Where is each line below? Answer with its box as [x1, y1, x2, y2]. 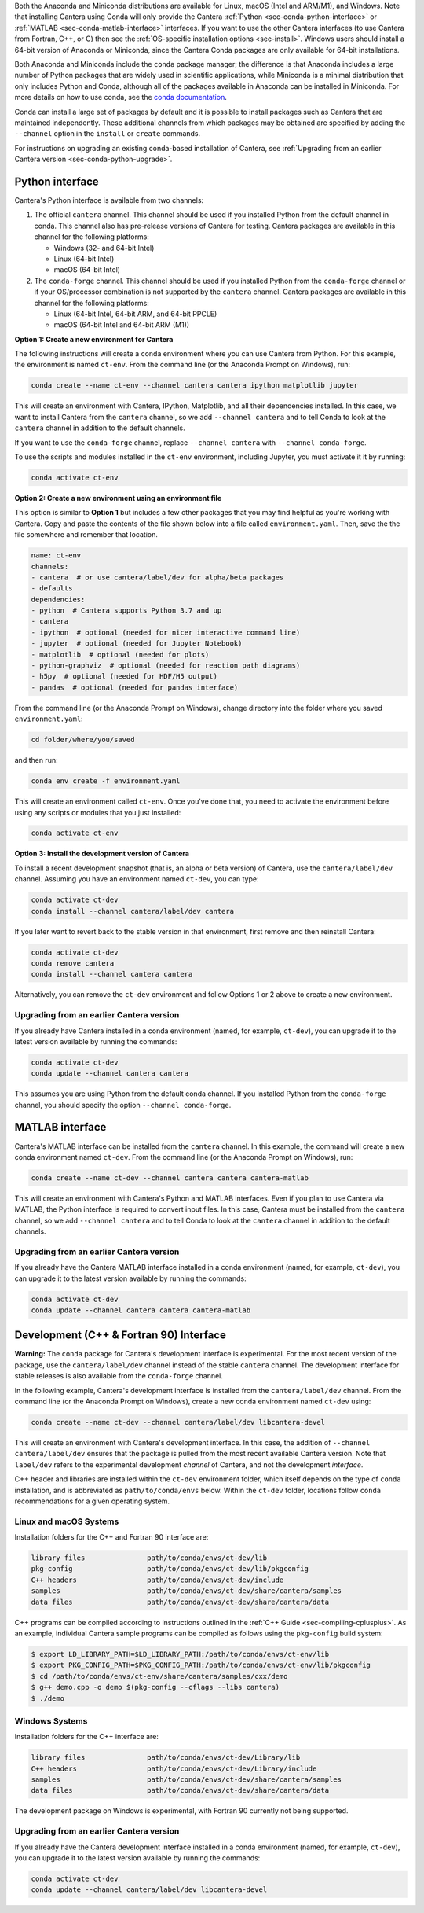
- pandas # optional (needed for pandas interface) [31, 682, 239, 692]
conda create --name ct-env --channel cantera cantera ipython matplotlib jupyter [31, 381, 359, 390]
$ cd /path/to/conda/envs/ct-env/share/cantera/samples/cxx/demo [31, 1672, 288, 1680]
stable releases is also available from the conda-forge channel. [14, 1371, 224, 1381]
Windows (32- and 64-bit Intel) [53, 243, 155, 252]
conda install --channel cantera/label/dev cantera [31, 907, 235, 915]
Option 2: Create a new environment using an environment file [14, 493, 222, 502]
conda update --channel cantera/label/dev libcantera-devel [31, 1885, 268, 1894]
